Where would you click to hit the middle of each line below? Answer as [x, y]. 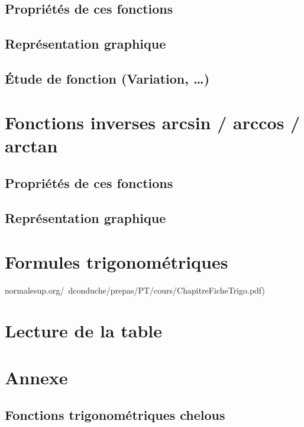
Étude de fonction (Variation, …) [107, 78]
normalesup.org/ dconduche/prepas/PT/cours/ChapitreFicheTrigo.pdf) [135, 290]
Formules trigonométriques [117, 261]
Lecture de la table [84, 331]
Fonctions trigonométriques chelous [115, 415]
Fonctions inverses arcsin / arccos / [153, 122]
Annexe [36, 377]
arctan [31, 145]
